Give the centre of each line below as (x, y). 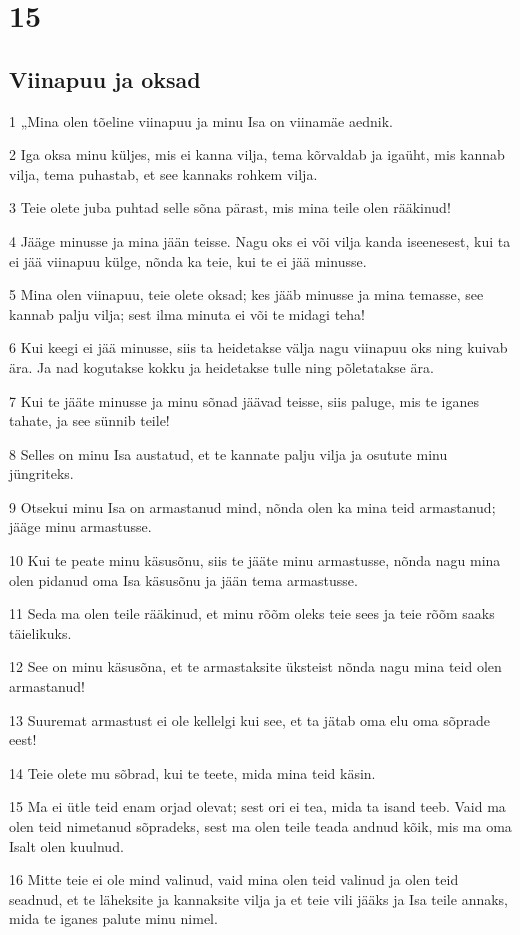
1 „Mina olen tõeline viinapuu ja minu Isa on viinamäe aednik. (201, 120)
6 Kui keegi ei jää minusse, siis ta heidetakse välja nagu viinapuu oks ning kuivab (258, 347)
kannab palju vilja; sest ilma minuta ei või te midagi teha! (187, 313)
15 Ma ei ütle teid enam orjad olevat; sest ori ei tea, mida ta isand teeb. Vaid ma (257, 806)
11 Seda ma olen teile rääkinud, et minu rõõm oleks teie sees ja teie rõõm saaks (252, 613)
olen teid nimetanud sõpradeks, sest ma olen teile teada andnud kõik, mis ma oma (260, 826)
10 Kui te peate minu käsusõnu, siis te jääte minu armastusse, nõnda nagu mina (255, 560)
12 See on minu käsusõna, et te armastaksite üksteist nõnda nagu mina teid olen (255, 666)
